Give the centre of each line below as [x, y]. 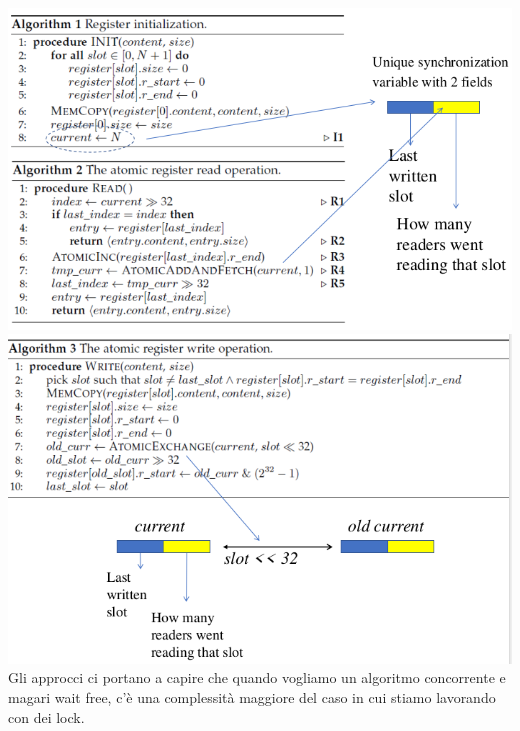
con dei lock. [46, 716]
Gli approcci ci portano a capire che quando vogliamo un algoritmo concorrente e [257, 677]
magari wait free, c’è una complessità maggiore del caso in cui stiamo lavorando [252, 697]
